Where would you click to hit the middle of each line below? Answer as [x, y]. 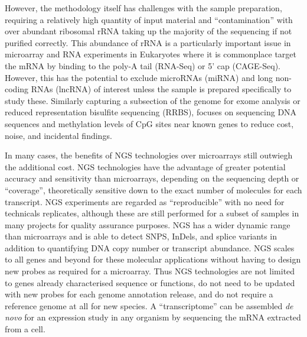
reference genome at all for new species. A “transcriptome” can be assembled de [149, 305]
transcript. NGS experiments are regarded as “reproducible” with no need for [145, 201]
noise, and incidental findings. [58, 135]
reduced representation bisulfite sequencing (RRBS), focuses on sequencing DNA [151, 112]
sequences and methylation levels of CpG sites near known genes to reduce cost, [149, 123]
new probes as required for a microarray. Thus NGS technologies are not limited [150, 271]
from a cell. [25, 329]
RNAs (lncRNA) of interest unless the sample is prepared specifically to [161, 89]
